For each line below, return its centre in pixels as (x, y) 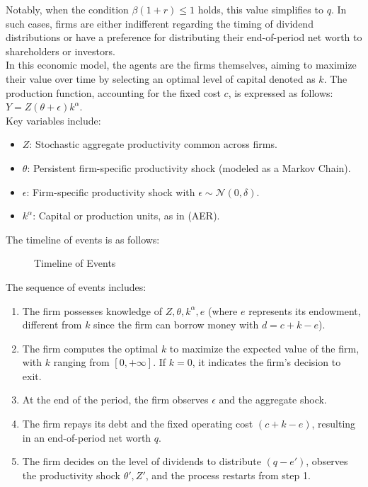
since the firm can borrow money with (176, 325)
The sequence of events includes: (76, 286)
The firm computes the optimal (90, 348)
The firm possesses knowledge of (92, 310)
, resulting (334, 424)
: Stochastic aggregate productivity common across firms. (153, 144)
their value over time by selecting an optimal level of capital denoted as (161, 78)
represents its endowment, (305, 310)
